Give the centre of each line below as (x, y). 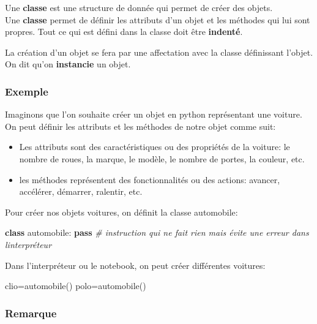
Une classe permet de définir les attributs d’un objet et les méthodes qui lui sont (158, 19)
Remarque (31, 313)
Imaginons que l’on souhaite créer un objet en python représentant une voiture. (154, 114)
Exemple (27, 91)
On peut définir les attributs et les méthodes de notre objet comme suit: (140, 126)
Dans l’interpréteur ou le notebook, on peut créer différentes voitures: (135, 265)
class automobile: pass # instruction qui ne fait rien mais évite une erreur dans (157, 232)
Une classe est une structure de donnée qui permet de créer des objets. (139, 7)
